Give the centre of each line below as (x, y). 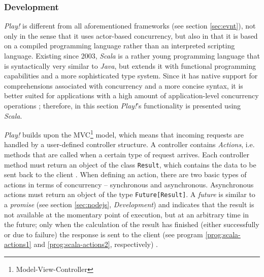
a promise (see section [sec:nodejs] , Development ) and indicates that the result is (129, 204)
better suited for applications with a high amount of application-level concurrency (131, 95)
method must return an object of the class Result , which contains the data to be (130, 164)
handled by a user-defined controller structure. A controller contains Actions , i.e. (129, 144)
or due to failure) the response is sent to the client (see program (104, 234)
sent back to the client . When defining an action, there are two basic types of (125, 174)
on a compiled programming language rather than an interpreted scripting (120, 46)
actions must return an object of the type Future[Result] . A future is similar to (130, 194)
